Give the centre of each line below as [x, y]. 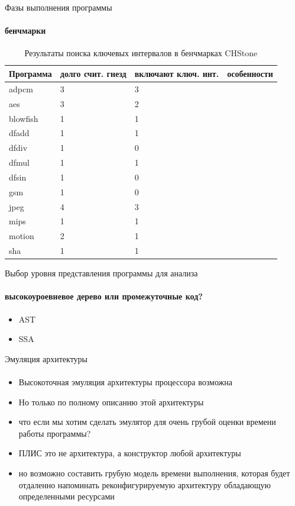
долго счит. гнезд [93, 73]
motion [22, 236]
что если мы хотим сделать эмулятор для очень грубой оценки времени [147, 422]
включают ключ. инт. [177, 73]
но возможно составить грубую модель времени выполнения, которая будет [154, 473]
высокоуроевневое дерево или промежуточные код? [104, 296]
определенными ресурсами [67, 496]
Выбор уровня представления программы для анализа [101, 273]
